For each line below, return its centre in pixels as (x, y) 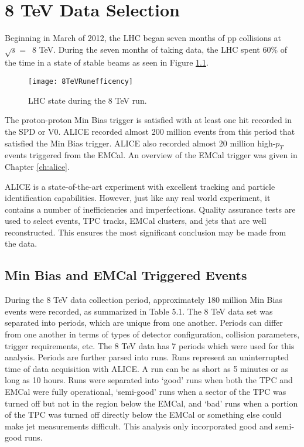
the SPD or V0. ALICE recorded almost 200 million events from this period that (150, 131)
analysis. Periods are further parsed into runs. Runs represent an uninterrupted (147, 357)
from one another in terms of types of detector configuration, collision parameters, (152, 334)
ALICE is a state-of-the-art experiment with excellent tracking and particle (140, 186)
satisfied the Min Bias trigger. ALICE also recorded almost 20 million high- (140, 143)
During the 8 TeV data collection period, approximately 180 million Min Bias (144, 300)
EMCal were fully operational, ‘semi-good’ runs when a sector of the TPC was (146, 392)
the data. (21, 243)
